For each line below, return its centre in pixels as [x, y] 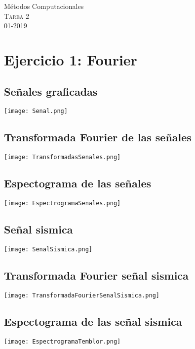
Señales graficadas [51, 91]
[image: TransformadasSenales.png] [62, 157]
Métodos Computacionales [44, 6]
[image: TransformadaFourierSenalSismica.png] [82, 295]
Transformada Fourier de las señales [98, 137]
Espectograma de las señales [78, 183]
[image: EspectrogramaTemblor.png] [62, 341]
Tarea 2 [17, 16]
